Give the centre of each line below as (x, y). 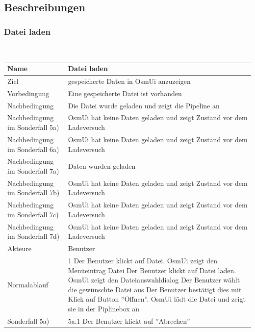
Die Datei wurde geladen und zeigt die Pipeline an (144, 105)
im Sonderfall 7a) (33, 170)
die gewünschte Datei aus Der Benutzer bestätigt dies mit (155, 289)
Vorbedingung (28, 93)
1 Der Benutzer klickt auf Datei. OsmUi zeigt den (143, 260)
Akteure (20, 248)
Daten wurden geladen (102, 166)
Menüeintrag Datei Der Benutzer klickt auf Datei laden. (152, 270)
